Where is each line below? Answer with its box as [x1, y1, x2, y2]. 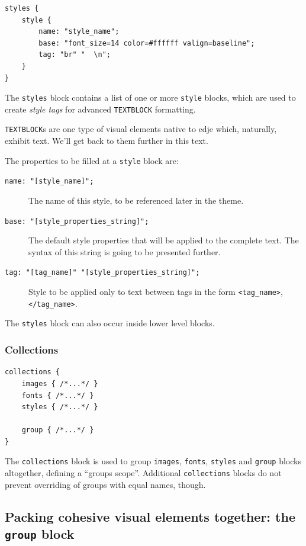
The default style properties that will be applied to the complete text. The [28, 234, 299, 246]
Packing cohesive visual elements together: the [5, 507, 295, 525]
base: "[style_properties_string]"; [5, 217, 149, 226]
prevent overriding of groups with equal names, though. [5, 478, 206, 490]
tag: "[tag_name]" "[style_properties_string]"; [5, 268, 200, 277]
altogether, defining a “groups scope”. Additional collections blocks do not [5, 467, 282, 479]
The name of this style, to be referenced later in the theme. [28, 194, 244, 207]
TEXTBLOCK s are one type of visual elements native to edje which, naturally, [5, 123, 277, 135]
